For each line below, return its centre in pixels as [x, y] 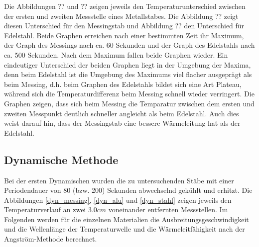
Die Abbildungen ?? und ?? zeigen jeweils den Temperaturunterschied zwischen [125, 6]
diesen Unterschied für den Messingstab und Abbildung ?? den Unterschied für [124, 26]
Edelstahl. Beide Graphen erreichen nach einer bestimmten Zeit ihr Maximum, [124, 35]
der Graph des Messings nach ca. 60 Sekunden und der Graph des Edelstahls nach [129, 45]
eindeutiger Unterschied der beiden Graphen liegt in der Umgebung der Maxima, [128, 64]
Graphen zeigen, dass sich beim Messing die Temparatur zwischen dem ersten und [129, 103]
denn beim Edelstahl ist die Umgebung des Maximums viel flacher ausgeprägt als [128, 74]
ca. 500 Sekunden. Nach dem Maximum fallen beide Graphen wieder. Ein [116, 54]
